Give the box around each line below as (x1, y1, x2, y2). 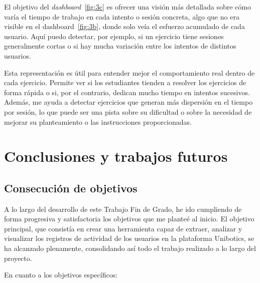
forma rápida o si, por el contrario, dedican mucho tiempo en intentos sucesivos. (4, 87, 250, 97)
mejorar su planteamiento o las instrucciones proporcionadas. (4, 116, 192, 127)
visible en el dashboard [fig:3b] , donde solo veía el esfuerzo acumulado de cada (4, 21, 245, 32)
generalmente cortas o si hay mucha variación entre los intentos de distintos (4, 41, 236, 51)
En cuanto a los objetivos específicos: (4, 269, 118, 280)
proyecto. (4, 252, 32, 263)
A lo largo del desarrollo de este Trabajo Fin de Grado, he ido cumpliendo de (4, 203, 242, 214)
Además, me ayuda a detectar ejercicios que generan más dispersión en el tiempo (4, 97, 253, 107)
